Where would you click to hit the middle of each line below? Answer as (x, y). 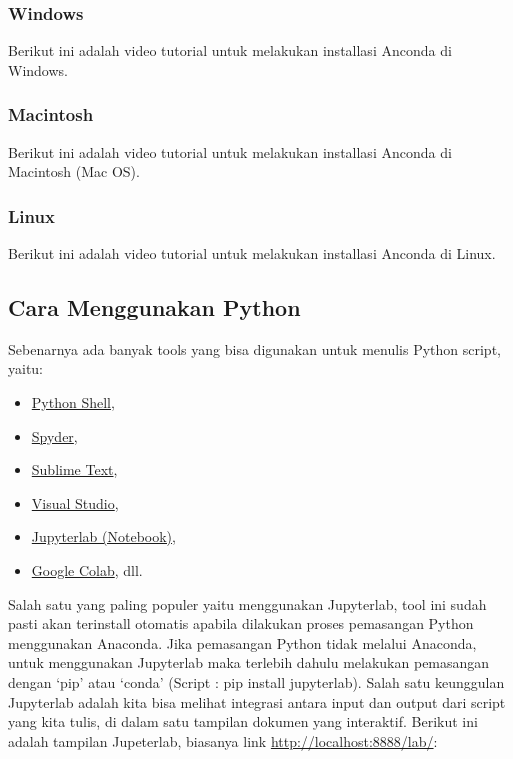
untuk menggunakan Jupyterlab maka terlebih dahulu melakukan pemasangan (249, 662)
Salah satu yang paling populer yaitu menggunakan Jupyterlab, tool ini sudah (247, 603)
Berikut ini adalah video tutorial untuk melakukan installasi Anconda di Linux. (252, 253)
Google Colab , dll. (87, 569)
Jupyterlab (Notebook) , (103, 536)
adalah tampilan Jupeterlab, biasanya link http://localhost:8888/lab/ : (223, 740)
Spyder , (54, 435)
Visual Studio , (75, 502)
